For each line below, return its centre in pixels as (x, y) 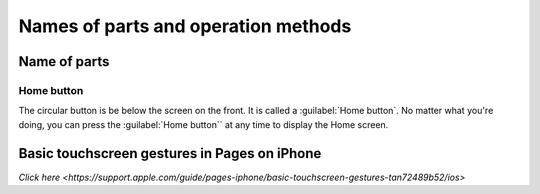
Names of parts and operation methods (185, 26)
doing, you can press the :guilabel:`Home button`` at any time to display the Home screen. (203, 124)
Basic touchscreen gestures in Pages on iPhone (170, 153)
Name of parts (64, 61)
